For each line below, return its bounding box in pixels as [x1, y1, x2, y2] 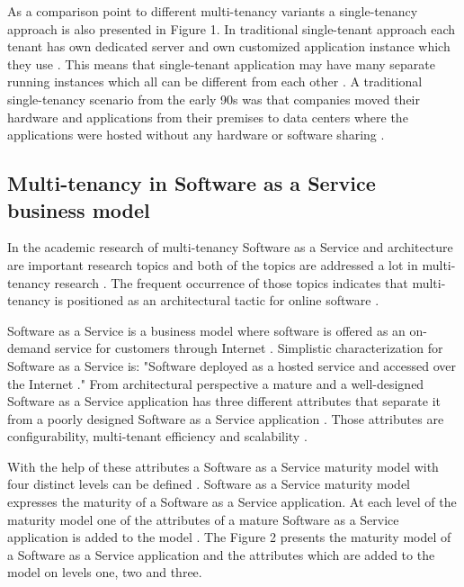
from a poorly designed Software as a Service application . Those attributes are [7, 409, 444, 428]
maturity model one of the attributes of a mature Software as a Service [7, 510, 399, 528]
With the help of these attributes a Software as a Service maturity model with [7, 456, 439, 475]
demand [7, 339, 51, 357]
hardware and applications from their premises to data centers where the [7, 107, 408, 126]
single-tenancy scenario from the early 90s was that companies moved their [7, 89, 420, 108]
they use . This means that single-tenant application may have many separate [7, 54, 436, 73]
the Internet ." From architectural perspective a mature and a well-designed [7, 374, 424, 393]
